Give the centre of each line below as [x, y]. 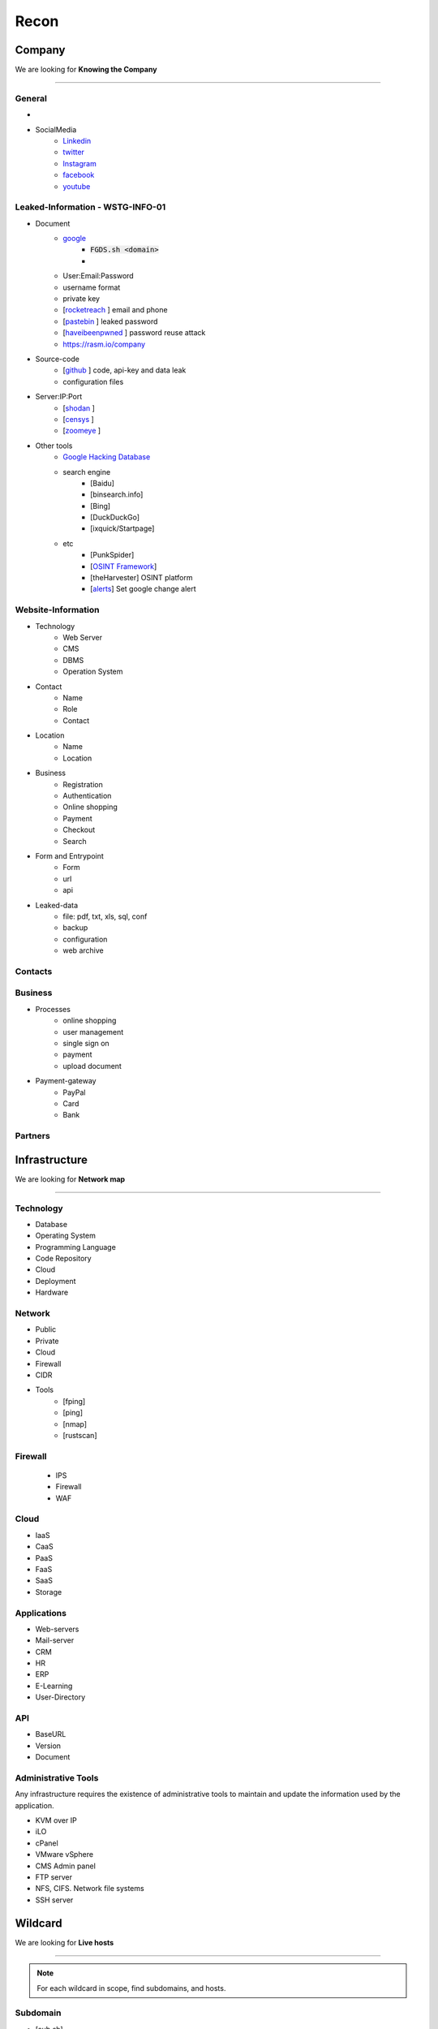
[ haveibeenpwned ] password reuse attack [134, 333]
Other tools [54, 446]
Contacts [34, 971]
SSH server [54, 1900]
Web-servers [57, 1629]
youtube [77, 186]
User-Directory [60, 1697]
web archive [84, 950]
